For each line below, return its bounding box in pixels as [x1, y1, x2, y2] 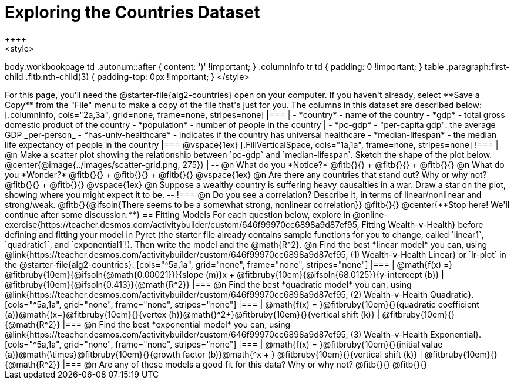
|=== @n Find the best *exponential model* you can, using [62, 319, 291, 329]
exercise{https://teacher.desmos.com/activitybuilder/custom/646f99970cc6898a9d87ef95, [5, 219, 360, 230]
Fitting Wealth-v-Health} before [361, 219, 483, 230]
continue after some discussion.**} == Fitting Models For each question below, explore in [5, 209, 351, 220]
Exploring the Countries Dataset [5, 2, 260, 22]
